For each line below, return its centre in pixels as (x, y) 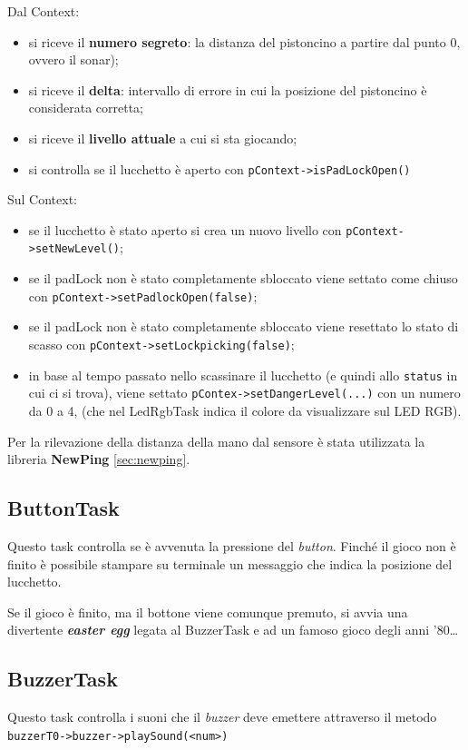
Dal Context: (44, 11)
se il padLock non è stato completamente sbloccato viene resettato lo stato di (244, 326)
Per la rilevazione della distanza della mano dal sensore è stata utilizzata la (216, 441)
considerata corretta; (86, 108)
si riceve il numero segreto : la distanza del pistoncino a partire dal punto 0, (244, 41)
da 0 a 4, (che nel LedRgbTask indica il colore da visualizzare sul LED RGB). (245, 410)
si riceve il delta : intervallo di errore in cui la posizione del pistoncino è (228, 89)
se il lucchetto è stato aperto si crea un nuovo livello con (185, 229)
